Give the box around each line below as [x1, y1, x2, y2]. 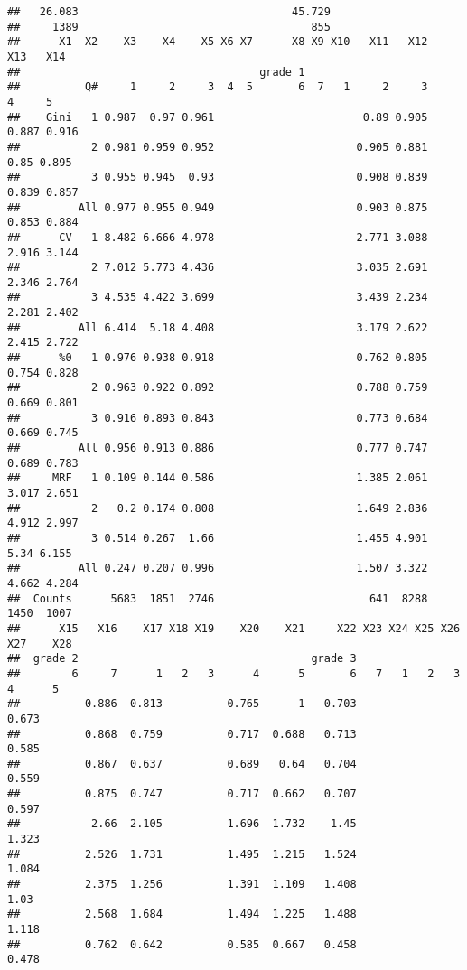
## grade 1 [7, 65, 305, 79]
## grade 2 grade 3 [7, 652, 357, 666]
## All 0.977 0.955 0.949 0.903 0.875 [7, 201, 428, 214]
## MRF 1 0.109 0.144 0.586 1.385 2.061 [7, 471, 428, 485]
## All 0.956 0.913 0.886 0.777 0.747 [7, 442, 428, 455]
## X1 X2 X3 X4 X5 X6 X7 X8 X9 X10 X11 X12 [7, 35, 428, 49]
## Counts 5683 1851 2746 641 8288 [7, 592, 428, 605]
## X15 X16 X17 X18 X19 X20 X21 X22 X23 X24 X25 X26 [7, 621, 461, 635]
